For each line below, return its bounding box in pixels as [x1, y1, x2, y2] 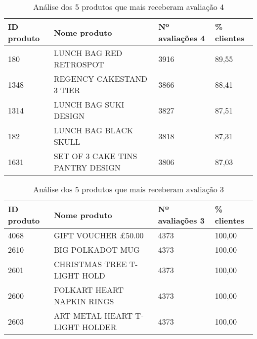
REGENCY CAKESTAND [53, 73, 147, 84]
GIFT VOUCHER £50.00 [53, 229, 144, 241]
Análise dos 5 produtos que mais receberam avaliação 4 [33, 1, 224, 12]
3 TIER [53, 84, 80, 96]
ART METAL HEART [53, 310, 133, 321]
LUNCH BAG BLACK [53, 124, 133, 136]
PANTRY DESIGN [53, 162, 121, 173]
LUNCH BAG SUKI [53, 99, 125, 110]
